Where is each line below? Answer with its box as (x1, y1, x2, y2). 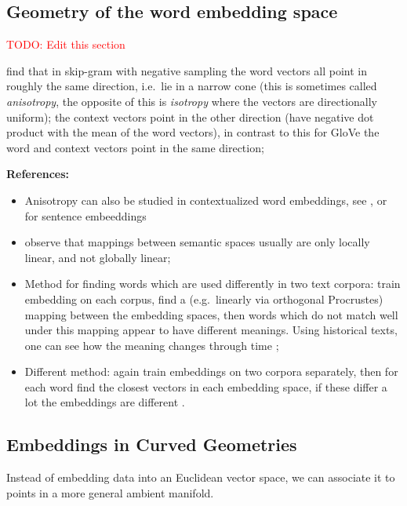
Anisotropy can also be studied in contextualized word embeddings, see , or (24, 191, 387, 208)
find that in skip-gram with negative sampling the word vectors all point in (6, 62, 368, 78)
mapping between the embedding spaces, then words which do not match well (24, 306, 398, 322)
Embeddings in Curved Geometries (6, 432, 297, 457)
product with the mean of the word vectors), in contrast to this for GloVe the (6, 124, 380, 140)
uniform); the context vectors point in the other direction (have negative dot (6, 108, 374, 125)
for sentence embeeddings (24, 207, 147, 224)
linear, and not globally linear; (24, 249, 171, 265)
